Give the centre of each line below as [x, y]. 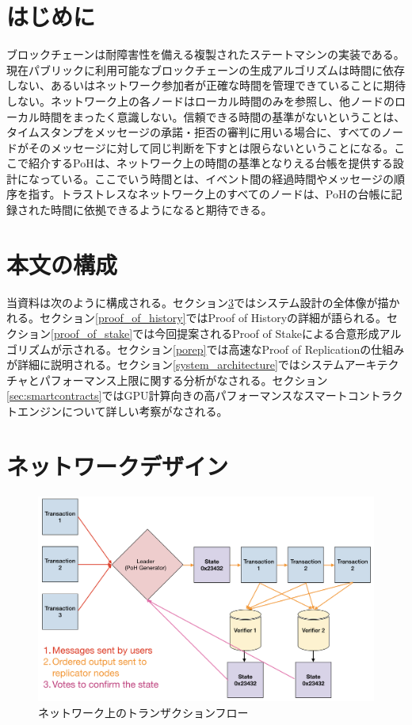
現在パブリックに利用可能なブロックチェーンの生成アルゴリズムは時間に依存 [206, 69]
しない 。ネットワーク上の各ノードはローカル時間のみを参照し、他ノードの [200, 100]
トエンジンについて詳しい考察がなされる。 [117, 410]
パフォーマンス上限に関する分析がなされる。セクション [183, 380]
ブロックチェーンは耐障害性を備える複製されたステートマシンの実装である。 [206, 54]
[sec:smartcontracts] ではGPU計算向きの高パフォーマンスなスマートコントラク [205, 395]
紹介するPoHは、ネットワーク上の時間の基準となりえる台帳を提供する [210, 163]
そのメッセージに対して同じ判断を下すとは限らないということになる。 [211, 147]
